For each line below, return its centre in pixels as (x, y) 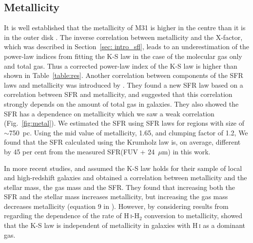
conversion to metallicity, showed (194, 215)
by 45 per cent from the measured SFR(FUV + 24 (79, 151)
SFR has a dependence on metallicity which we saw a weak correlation (109, 113)
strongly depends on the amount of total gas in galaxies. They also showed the (121, 103)
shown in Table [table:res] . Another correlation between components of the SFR (124, 75)
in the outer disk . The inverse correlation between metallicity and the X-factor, (123, 37)
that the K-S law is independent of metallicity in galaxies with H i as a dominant (125, 225)
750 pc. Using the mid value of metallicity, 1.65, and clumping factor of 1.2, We (128, 132)
